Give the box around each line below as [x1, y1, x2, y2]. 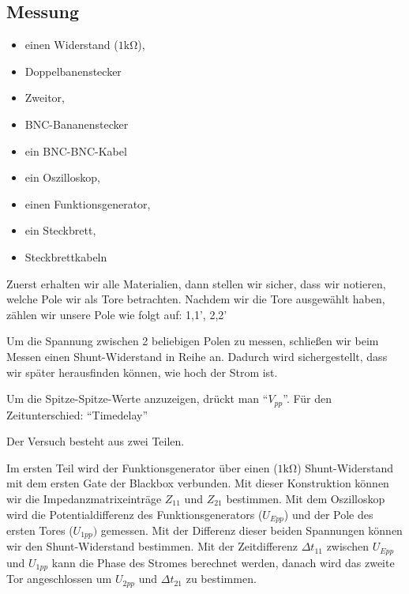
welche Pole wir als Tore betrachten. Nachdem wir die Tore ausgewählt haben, [6, 291, 385, 307]
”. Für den [283, 390, 332, 407]
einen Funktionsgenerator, [24, 195, 151, 212]
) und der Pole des [283, 506, 373, 522]
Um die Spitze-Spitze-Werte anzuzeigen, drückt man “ [6, 390, 268, 407]
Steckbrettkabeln [24, 248, 107, 265]
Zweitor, [24, 89, 66, 106]
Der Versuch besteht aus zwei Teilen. [6, 433, 185, 449]
